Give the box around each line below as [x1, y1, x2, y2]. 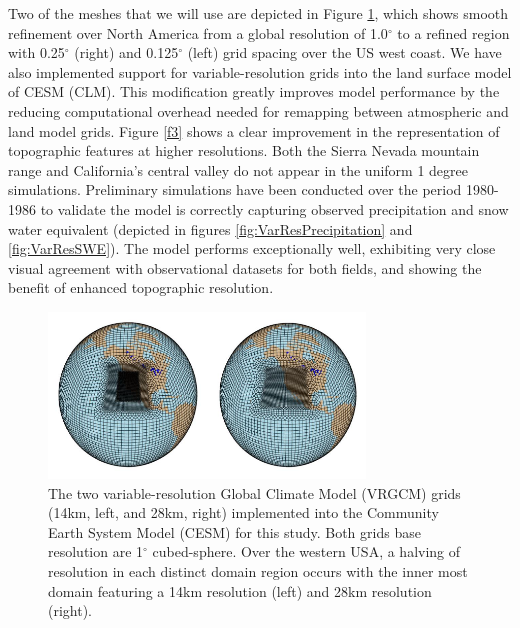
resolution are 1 [48, 541, 144, 562]
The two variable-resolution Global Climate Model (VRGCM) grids [48, 482, 461, 503]
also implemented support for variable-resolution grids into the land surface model [8, 61, 512, 82]
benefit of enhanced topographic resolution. [8, 277, 274, 298]
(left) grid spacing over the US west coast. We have [187, 42, 502, 63]
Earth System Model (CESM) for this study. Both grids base [48, 521, 421, 542]
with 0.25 [8, 42, 65, 63]
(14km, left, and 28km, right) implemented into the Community [48, 502, 439, 523]
